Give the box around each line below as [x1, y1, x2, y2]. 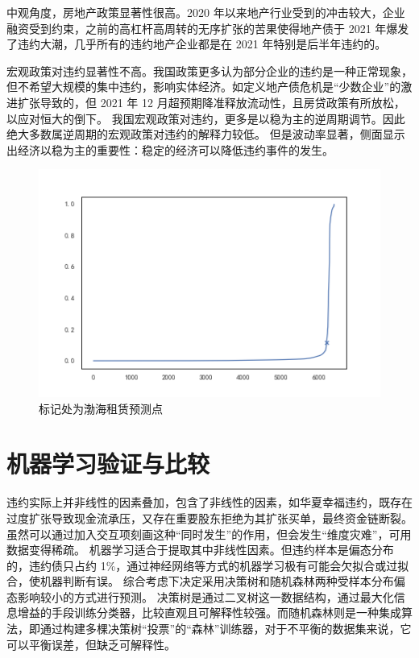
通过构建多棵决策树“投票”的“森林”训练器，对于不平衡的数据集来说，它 [39, 620, 412, 637]
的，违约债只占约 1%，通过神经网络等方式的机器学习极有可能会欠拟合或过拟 [6, 557, 409, 573]
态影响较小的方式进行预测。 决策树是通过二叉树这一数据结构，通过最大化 [6, 588, 394, 605]
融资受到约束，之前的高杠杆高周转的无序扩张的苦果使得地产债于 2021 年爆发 [6, 19, 409, 36]
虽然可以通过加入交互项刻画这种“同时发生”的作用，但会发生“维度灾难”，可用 [6, 525, 412, 542]
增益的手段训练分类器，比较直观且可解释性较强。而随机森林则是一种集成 [17, 604, 401, 621]
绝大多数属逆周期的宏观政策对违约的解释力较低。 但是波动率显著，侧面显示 [6, 126, 405, 143]
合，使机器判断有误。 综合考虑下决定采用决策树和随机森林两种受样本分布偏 [6, 573, 405, 590]
